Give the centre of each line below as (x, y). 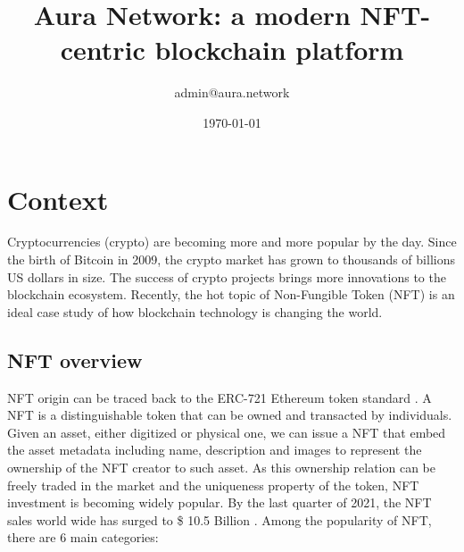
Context (58, 199)
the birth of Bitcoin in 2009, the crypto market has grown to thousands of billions (231, 259)
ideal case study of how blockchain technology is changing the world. (195, 311)
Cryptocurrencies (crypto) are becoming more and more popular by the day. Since (232, 242)
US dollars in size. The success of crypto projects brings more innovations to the (227, 276)
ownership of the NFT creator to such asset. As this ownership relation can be (222, 467)
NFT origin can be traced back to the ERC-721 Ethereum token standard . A (220, 397)
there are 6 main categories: (83, 537)
